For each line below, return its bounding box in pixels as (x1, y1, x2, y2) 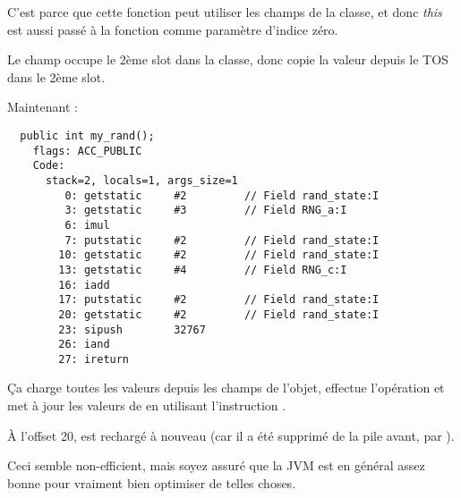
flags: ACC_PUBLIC (32, 144, 142, 157)
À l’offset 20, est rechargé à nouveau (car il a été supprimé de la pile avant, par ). (7, 426, 455, 444)
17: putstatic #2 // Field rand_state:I (58, 293, 380, 307)
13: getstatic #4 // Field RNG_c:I (58, 263, 347, 276)
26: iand (58, 338, 110, 351)
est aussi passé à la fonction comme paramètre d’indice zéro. (7, 20, 338, 38)
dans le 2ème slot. (7, 67, 106, 86)
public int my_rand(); (20, 129, 155, 142)
